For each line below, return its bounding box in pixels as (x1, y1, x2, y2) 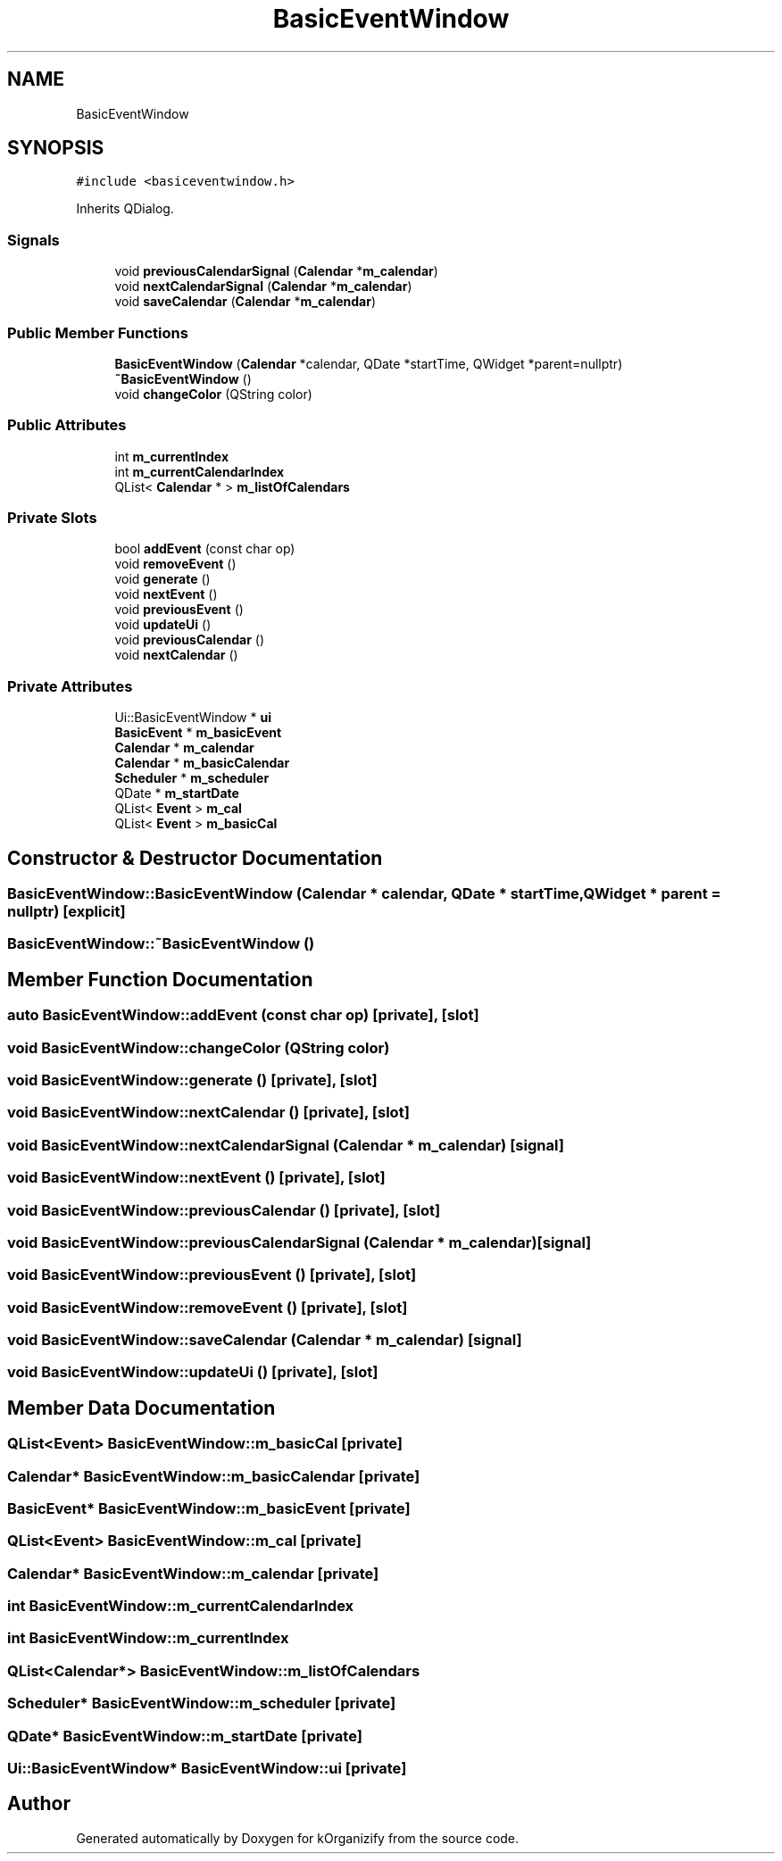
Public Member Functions (7, 323, 188, 342)
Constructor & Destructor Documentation (7, 846, 383, 869)
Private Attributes (7, 677, 133, 695)
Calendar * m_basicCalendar (114, 755, 290, 771)
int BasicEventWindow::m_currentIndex (7, 1629, 289, 1648)
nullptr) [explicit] (7, 902, 126, 921)
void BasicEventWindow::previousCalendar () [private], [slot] (7, 1201, 441, 1219)
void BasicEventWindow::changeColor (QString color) (7, 1038, 390, 1057)
